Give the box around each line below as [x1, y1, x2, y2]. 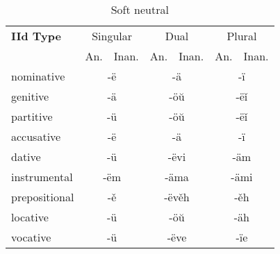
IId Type [11, 28, 61, 44]
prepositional [11, 189, 74, 205]
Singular [92, 28, 133, 44]
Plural [227, 28, 257, 44]
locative [11, 209, 49, 225]
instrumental [11, 169, 73, 185]
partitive [11, 108, 53, 124]
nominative [11, 68, 65, 84]
